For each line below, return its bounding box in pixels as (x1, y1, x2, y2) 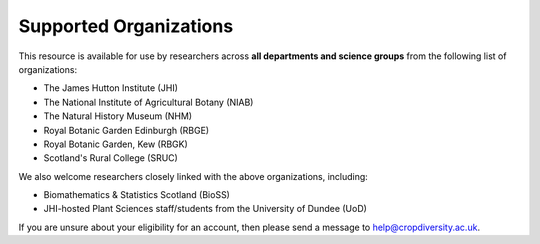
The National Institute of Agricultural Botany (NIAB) (43, 96, 254, 108)
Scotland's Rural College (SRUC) (43, 152, 179, 164)
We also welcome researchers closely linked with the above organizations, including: (18, 170, 369, 182)
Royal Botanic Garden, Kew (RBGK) (43, 138, 189, 150)
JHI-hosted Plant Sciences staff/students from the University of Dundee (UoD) (43, 203, 367, 215)
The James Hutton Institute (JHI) (43, 82, 179, 94)
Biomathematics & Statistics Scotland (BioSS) (43, 189, 230, 201)
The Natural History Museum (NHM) (43, 110, 193, 122)
